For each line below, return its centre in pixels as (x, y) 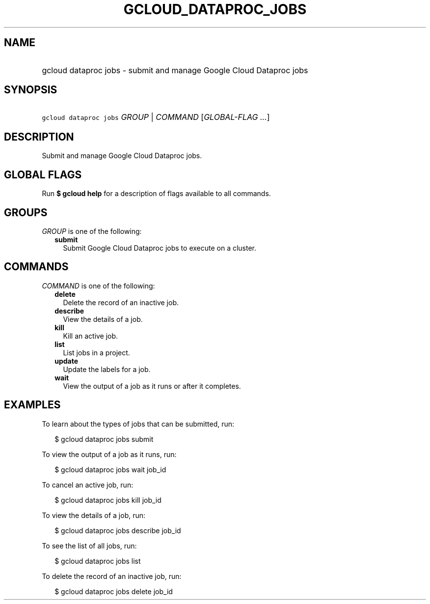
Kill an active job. (91, 336)
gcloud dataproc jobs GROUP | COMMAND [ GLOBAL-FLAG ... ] (156, 117)
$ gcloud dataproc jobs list (98, 561)
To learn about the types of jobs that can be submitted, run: (138, 424)
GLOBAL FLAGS (43, 174)
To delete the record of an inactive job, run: (112, 576)
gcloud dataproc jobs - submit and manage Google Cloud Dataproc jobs (175, 70)
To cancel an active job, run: (88, 485)
